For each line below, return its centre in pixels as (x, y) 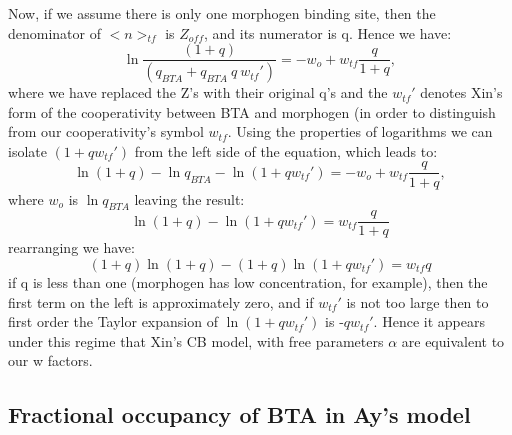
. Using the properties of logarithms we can (360, 131)
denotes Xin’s (461, 92)
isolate (27, 150)
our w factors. (50, 360)
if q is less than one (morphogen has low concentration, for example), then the (248, 281)
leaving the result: (189, 198)
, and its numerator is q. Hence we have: (328, 32)
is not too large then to (417, 301)
